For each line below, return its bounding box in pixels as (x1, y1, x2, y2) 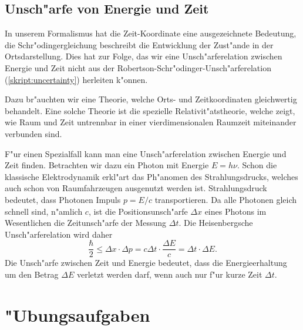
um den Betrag (5, 268, 59, 280)
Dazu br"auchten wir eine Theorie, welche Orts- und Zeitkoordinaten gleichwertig (5, 93, 297, 105)
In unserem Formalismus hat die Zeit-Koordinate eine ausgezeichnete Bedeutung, (5, 27, 297, 39)
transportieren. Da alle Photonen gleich (154, 193, 297, 205)
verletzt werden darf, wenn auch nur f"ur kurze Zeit (76, 268, 262, 280)
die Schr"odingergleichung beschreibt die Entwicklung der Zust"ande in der (5, 38, 274, 51)
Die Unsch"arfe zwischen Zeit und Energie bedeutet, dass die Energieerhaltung (5, 256, 287, 269)
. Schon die (237, 159, 277, 171)
